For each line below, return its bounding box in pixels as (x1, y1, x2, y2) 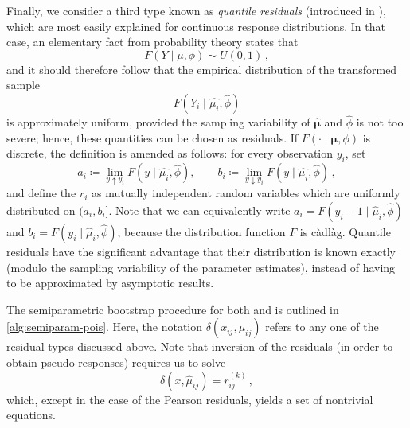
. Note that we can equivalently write (108, 201, 291, 218)
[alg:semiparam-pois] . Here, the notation (6, 318, 203, 335)
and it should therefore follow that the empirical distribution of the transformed (6, 60, 397, 77)
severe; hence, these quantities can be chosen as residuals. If (6, 129, 299, 146)
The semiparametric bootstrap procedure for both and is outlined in (6, 301, 339, 317)
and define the (6, 185, 76, 201)
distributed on (6, 201, 76, 218)
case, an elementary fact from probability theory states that (6, 33, 299, 50)
